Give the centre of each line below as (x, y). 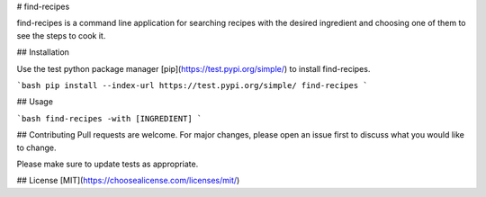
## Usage (35, 102)
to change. (36, 148)
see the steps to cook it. (61, 35)
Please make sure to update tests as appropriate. (108, 164)
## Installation (43, 52)
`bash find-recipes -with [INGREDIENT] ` (109, 118)
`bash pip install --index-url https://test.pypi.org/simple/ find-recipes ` (192, 85)
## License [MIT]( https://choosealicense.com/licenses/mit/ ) (128, 181)
